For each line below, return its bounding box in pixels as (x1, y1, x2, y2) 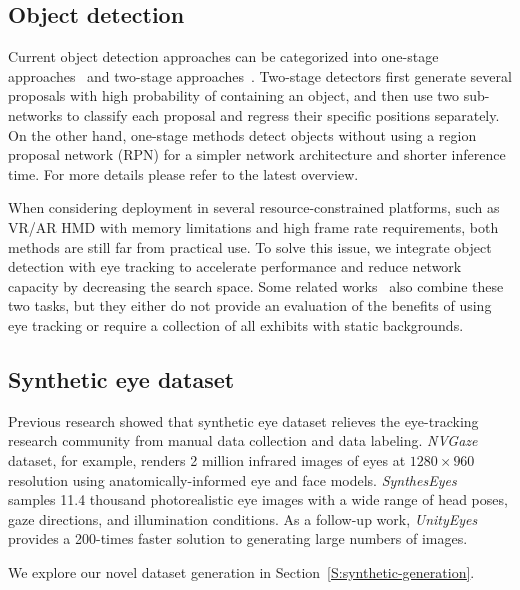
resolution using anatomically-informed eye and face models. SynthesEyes (8, 469, 457, 490)
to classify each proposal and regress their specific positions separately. (66, 104, 500, 125)
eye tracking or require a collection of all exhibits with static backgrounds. (8, 314, 464, 335)
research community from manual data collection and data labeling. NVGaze (8, 430, 478, 451)
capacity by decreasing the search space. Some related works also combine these (8, 275, 504, 296)
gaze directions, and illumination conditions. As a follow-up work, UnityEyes (8, 508, 478, 529)
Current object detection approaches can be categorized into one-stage (8, 46, 439, 67)
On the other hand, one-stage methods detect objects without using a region (8, 124, 477, 145)
